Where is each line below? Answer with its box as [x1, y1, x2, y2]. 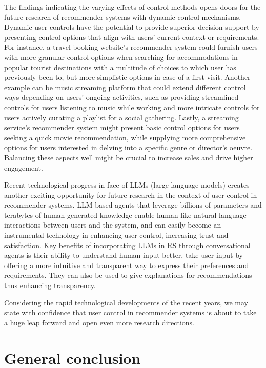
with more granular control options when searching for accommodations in [4, 51, 238, 62]
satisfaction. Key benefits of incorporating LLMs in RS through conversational [4, 239, 251, 250]
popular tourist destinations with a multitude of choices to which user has [4, 62, 236, 72]
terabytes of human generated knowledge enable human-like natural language [4, 209, 247, 220]
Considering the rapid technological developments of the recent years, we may [4, 297, 248, 308]
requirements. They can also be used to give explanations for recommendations [4, 270, 252, 280]
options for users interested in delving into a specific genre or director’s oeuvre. [4, 142, 253, 153]
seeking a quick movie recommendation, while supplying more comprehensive [4, 132, 246, 142]
